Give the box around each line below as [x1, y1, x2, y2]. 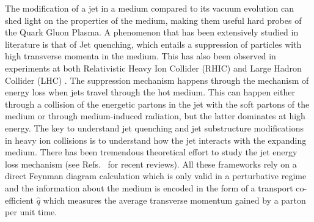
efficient [5, 193, 34, 206]
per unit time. [5, 205, 57, 218]
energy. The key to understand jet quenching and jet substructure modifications [5, 121, 304, 134]
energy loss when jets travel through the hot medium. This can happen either [5, 86, 295, 98]
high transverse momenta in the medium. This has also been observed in [5, 50, 276, 62]
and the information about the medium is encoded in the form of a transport [5, 181, 293, 194]
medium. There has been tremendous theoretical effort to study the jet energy [5, 146, 298, 158]
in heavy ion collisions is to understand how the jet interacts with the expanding [5, 133, 307, 146]
